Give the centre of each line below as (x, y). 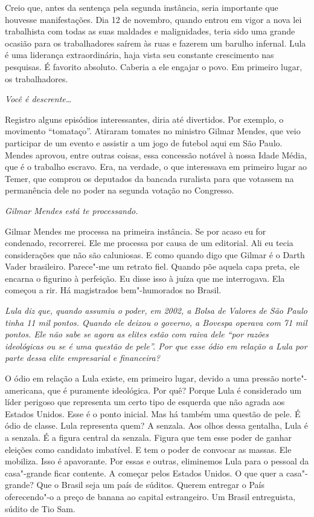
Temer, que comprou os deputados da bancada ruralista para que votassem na (149, 178)
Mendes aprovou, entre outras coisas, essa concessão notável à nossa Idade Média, (156, 154)
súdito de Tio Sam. (40, 508)
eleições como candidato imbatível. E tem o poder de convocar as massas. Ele (148, 449)
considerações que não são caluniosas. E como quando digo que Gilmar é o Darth (155, 254)
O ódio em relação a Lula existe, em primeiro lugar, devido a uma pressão (142, 378)
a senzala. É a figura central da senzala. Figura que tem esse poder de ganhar (148, 437)
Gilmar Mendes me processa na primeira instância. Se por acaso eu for (136, 231)
